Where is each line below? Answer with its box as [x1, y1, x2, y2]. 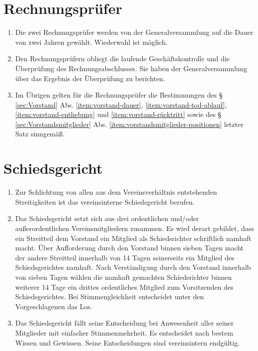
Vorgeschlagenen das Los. [15, 301, 92, 311]
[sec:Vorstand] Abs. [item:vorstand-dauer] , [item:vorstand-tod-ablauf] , [15, 99, 227, 110]
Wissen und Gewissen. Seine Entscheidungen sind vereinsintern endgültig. [15, 337, 240, 348]
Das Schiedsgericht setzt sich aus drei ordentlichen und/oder [15, 213, 199, 224]
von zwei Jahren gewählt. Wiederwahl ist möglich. [15, 36, 168, 47]
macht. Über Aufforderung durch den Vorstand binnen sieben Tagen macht [15, 242, 244, 253]
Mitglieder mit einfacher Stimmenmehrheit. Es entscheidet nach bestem [15, 327, 233, 338]
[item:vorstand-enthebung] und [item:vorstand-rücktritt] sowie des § [15, 109, 221, 119]
